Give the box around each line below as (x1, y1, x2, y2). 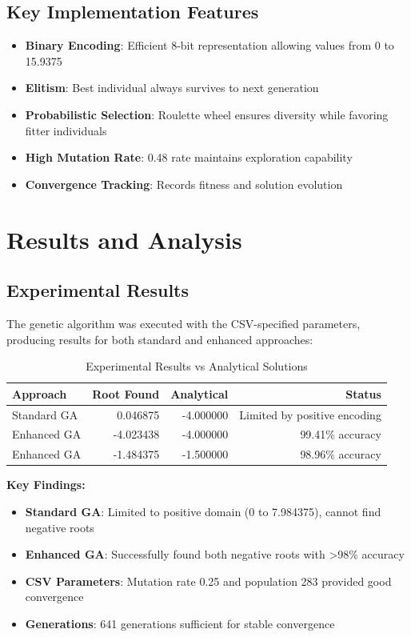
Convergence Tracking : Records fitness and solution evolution (25, 175, 343, 192)
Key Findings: (6, 476, 86, 493)
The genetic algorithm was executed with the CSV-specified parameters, (6, 314, 361, 331)
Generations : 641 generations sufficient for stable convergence (25, 615, 335, 631)
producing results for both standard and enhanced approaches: (6, 331, 313, 347)
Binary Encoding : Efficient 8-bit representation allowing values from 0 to (25, 37, 394, 54)
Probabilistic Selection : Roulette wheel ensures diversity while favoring (25, 106, 389, 122)
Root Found (92, 385, 160, 402)
